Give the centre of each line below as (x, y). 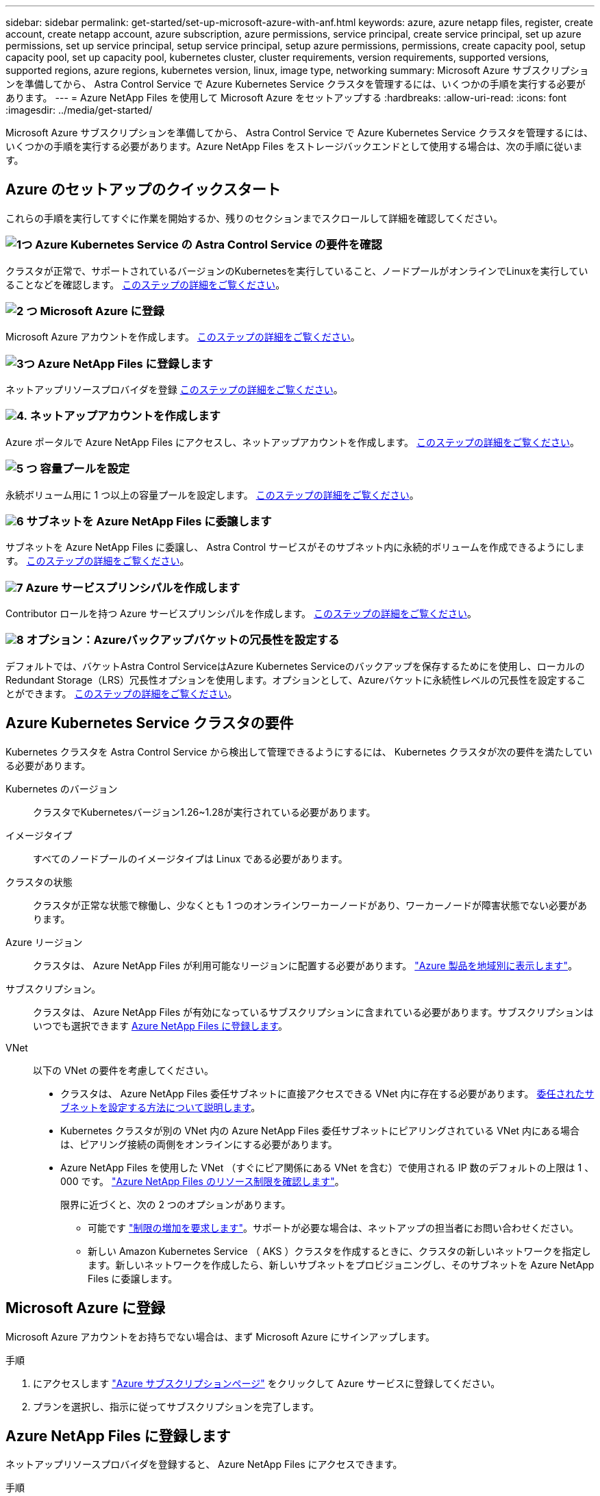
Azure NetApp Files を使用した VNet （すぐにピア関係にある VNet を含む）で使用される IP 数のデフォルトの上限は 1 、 (327, 1167)
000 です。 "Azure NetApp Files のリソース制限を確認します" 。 (202, 1181)
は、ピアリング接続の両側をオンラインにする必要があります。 (199, 1144)
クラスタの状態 (39, 882)
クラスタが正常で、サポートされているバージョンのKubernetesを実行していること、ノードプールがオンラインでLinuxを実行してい (297, 271)
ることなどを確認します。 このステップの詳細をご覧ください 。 (146, 284)
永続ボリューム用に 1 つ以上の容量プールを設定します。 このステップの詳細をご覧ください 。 (212, 495)
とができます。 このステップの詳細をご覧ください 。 (122, 693)
